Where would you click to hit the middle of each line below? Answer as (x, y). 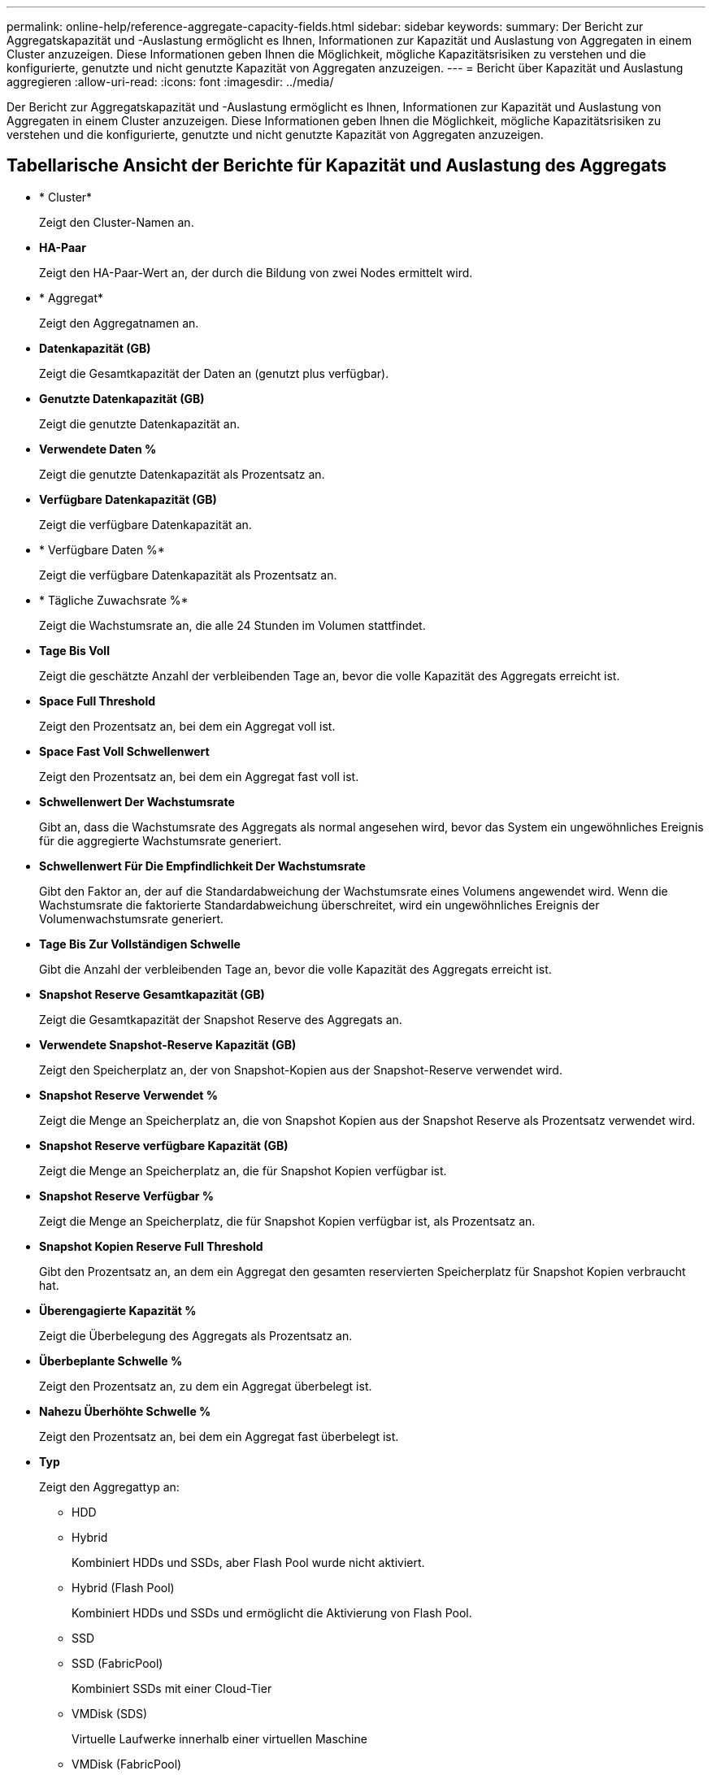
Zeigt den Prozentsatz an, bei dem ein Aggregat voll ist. (187, 726)
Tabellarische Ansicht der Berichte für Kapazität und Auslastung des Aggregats (337, 166)
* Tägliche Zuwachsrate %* (114, 600)
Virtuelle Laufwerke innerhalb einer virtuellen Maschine (219, 1738)
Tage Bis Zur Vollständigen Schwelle (140, 944)
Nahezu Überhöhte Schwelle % (125, 1411)
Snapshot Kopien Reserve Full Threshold (151, 1246)
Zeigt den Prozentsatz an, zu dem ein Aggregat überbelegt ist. (206, 1386)
